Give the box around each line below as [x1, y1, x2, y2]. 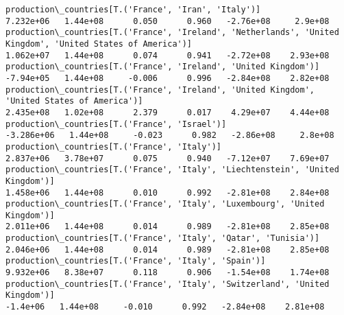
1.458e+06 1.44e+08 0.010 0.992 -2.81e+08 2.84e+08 [5, 187, 330, 198]
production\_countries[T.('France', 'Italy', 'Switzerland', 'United [5, 279, 330, 289]
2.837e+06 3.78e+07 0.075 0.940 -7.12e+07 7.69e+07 [5, 153, 330, 163]
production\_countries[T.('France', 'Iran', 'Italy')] [5, 5, 261, 14]
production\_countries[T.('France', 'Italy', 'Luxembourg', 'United [5, 199, 325, 209]
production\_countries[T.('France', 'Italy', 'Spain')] [5, 256, 266, 266]
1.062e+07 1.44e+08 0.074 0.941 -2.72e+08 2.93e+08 [5, 50, 330, 60]
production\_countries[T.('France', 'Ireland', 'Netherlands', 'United [5, 27, 339, 38]
